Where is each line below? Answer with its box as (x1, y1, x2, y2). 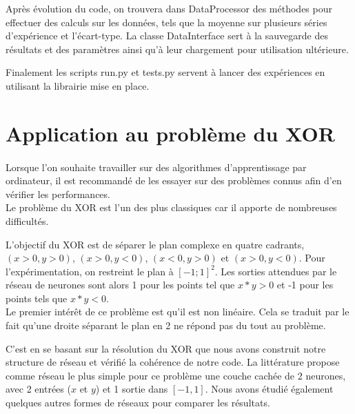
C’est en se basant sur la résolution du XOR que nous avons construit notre (6, 341, 326, 355)
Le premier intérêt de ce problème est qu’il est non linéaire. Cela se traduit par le (6, 304, 349, 319)
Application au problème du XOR (6, 119, 335, 147)
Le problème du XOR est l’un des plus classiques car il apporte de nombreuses (6, 200, 337, 215)
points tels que (6, 290, 68, 305)
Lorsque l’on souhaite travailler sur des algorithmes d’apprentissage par (6, 159, 307, 174)
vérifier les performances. (6, 186, 110, 201)
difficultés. (6, 213, 49, 228)
